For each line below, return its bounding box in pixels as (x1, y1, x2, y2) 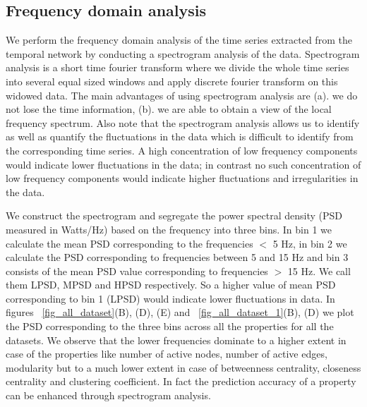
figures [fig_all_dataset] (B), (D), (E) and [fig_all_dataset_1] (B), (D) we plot (6, 305, 354, 320)
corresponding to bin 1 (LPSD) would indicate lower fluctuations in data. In (6, 291, 335, 305)
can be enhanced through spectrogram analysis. (6, 388, 211, 403)
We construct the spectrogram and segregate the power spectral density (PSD (6, 208, 342, 223)
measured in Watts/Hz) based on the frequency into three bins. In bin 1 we (6, 221, 332, 236)
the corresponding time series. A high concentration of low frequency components (6, 142, 358, 157)
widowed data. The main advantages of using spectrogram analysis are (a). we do (6, 87, 358, 102)
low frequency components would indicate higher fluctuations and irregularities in (6, 171, 359, 186)
